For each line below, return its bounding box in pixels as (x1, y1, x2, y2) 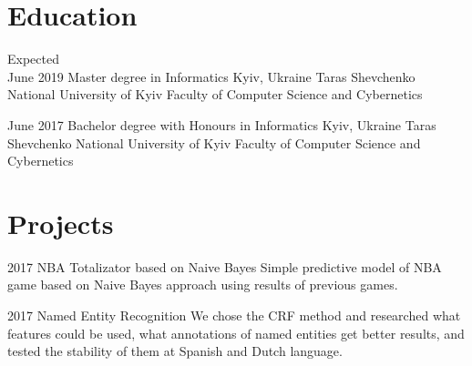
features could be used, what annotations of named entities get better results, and (7, 323, 465, 342)
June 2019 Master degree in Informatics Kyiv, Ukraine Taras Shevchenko (7, 66, 416, 86)
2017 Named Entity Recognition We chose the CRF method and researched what (7, 306, 461, 324)
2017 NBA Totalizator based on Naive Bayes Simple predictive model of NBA (7, 257, 442, 276)
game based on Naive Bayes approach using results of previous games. (7, 275, 398, 294)
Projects (7, 204, 114, 241)
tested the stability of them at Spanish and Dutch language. (7, 341, 343, 361)
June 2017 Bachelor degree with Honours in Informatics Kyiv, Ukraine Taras (7, 115, 436, 134)
